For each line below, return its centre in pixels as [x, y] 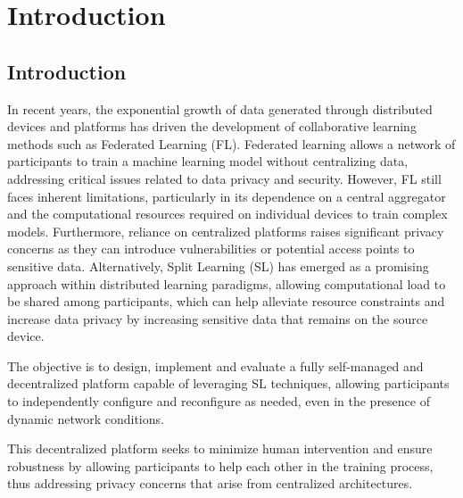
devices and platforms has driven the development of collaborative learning [212, 126]
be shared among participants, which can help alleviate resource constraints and [226, 301]
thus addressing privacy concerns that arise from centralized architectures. [210, 483]
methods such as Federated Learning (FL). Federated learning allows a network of [231, 143]
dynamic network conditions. [86, 418]
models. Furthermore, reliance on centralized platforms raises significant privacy [226, 231]
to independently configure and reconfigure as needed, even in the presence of [219, 401]
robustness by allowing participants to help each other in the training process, [220, 465]
